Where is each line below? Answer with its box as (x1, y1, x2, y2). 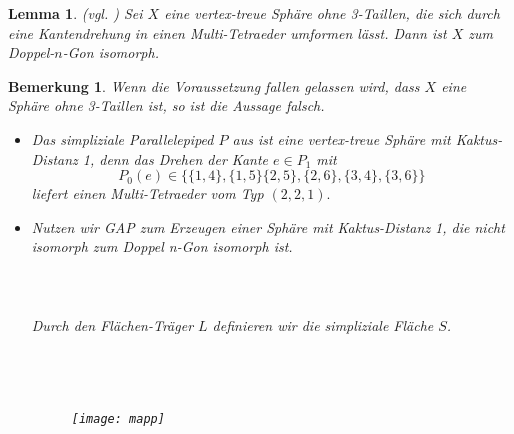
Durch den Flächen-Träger (31, 314, 194, 335)
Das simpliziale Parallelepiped (31, 128, 214, 149)
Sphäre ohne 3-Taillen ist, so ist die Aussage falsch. (8, 95, 325, 116)
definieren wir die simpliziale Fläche (212, 314, 434, 335)
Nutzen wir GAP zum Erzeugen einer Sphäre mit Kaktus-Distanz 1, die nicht (31, 216, 505, 237)
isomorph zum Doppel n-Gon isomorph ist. (31, 236, 293, 257)
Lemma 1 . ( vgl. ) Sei (8, 3, 143, 23)
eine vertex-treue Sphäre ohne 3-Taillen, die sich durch (164, 3, 500, 23)
